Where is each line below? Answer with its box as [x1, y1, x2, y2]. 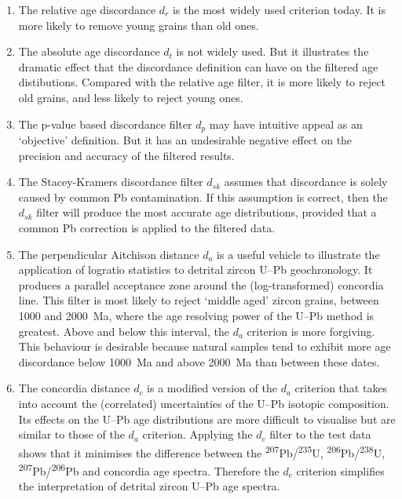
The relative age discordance [18, 2, 156, 17]
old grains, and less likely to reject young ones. [18, 89, 243, 105]
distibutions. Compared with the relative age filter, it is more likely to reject [18, 74, 386, 90]
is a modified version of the [147, 380, 277, 396]
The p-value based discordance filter [18, 115, 192, 132]
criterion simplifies [296, 462, 385, 479]
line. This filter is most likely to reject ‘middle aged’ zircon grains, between [18, 292, 379, 308]
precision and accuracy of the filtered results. [18, 147, 235, 163]
